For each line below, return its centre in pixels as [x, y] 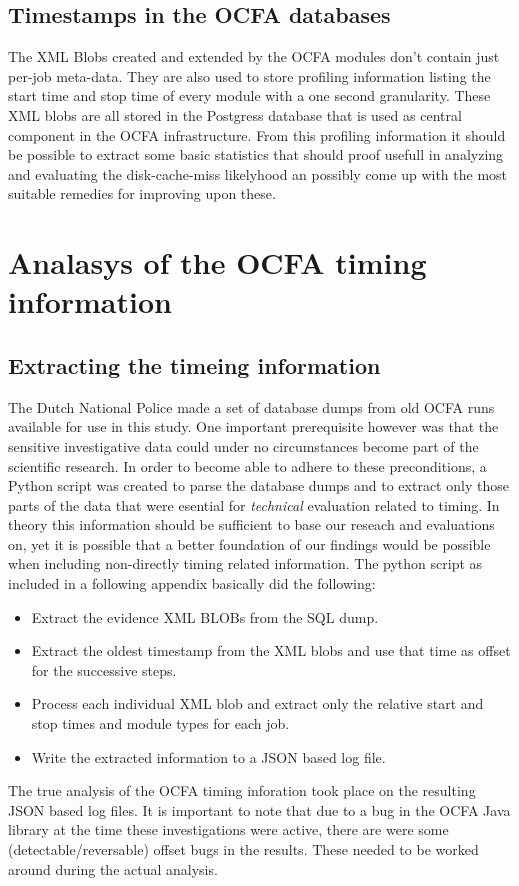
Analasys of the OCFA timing [217, 262]
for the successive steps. [104, 669]
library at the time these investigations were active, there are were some [228, 829]
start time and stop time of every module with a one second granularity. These [249, 95]
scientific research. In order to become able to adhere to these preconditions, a [247, 465]
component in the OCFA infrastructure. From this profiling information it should [257, 134]
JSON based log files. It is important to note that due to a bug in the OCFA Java [259, 809]
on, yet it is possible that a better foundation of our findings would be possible [249, 543]
